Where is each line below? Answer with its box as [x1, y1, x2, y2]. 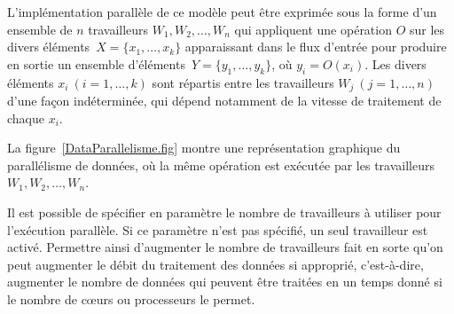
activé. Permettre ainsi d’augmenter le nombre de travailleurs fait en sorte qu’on [7, 238, 443, 256]
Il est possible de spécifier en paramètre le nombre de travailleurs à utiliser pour [7, 203, 442, 221]
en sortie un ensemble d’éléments [7, 54, 185, 73]
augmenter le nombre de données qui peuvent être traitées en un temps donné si [7, 272, 442, 291]
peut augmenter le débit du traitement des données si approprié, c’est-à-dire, [7, 255, 424, 273]
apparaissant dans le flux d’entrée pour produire [184, 37, 447, 56]
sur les [410, 20, 445, 38]
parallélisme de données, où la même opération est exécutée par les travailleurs [7, 155, 434, 174]
